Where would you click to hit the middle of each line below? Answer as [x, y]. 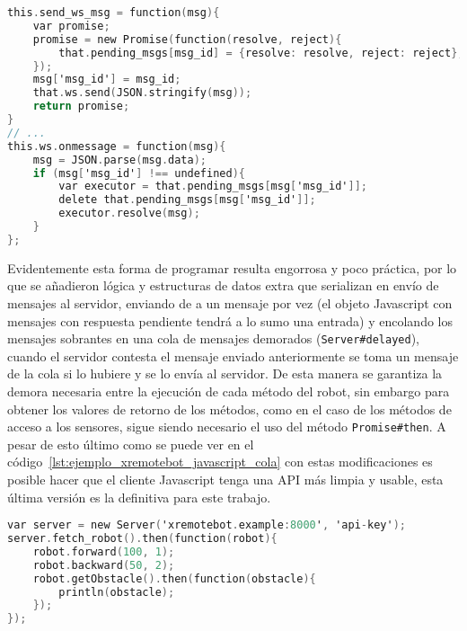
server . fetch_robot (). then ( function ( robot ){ [142, 539]
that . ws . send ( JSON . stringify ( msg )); [142, 93]
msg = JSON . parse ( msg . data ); [120, 160]
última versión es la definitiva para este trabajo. [139, 497]
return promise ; [81, 107]
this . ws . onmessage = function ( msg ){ [117, 146]
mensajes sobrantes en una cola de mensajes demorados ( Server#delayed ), [213, 338]
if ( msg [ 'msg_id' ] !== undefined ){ [139, 173]
